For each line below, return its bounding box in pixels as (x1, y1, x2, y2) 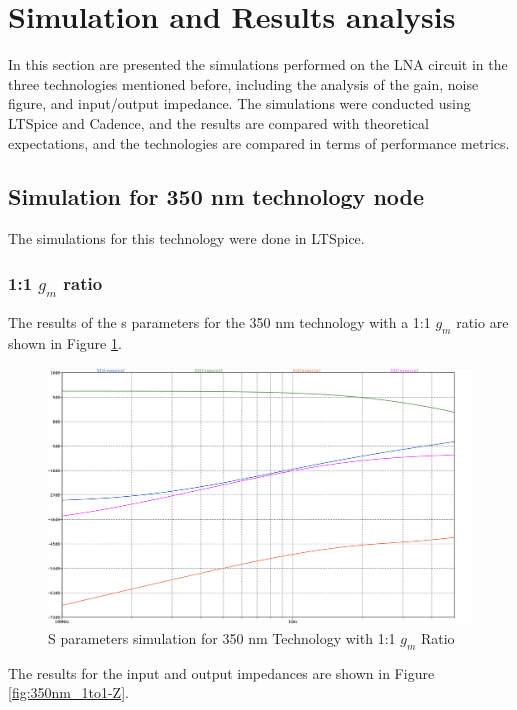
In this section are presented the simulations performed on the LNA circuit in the (8, 54, 508, 75)
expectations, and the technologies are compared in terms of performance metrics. (8, 132, 510, 153)
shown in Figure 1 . (8, 333, 122, 354)
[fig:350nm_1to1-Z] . (8, 682, 129, 703)
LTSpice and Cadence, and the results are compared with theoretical (8, 112, 429, 133)
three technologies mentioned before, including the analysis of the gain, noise (8, 73, 479, 94)
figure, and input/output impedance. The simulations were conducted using (8, 93, 471, 114)
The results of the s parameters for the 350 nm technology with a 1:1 (8, 312, 431, 333)
